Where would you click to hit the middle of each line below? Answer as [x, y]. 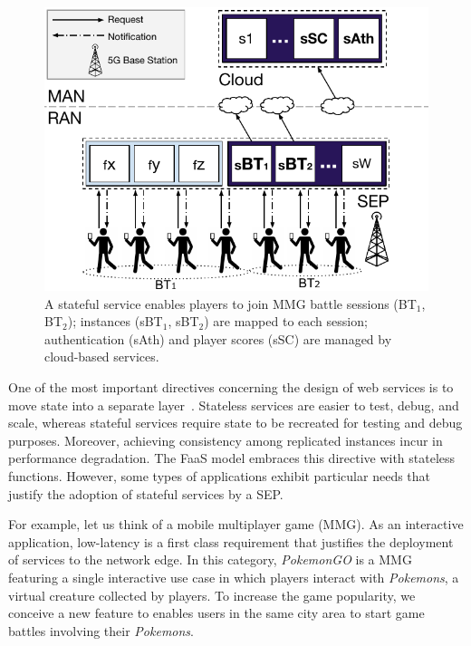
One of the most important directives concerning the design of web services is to [231, 387]
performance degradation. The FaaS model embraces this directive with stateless [232, 458]
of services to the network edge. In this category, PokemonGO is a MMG [210, 559]
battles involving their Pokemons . [101, 630]
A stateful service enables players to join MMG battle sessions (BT [231, 303]
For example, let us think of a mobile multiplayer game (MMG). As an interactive [236, 524]
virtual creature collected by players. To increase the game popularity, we [212, 595]
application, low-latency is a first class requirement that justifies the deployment [231, 541]
